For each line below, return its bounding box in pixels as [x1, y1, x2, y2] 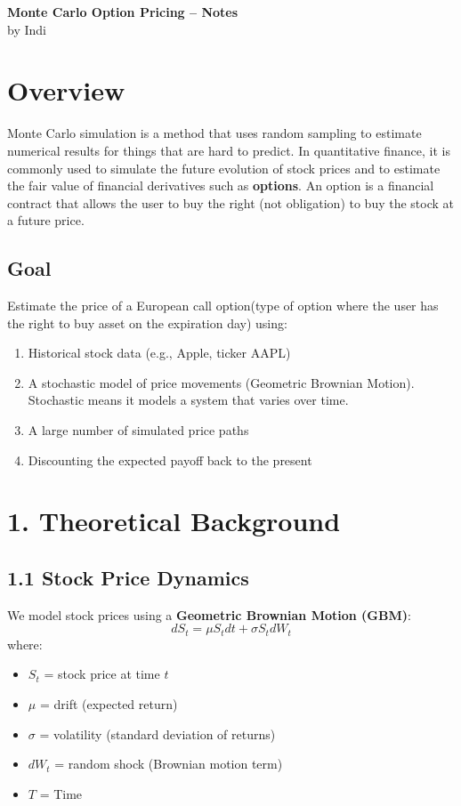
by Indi [7, 20, 46, 38]
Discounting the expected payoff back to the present [28, 450, 312, 469]
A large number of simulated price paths [28, 421, 249, 439]
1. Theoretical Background [7, 503, 341, 539]
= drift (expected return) [39, 695, 178, 713]
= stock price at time [44, 665, 160, 683]
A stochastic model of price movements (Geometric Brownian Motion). [28, 373, 415, 391]
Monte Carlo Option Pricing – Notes [7, 3, 239, 20]
